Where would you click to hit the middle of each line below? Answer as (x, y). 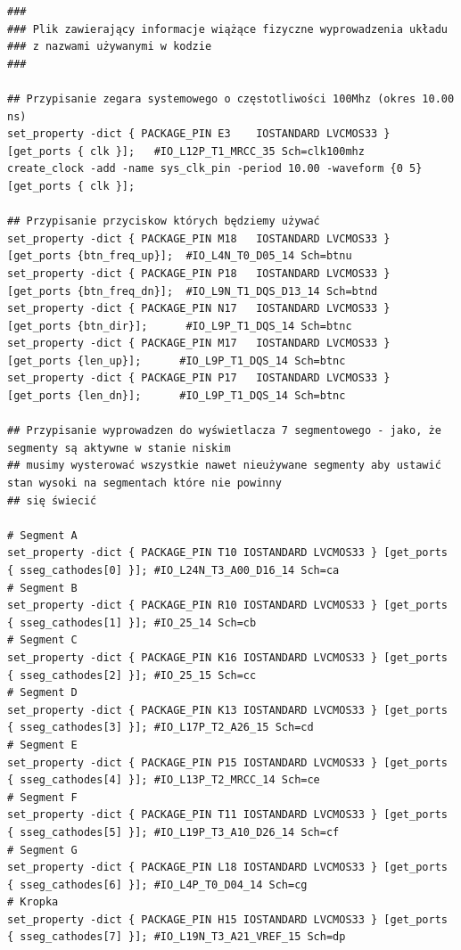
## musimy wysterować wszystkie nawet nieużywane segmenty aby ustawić (224, 466)
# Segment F (42, 797)
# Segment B (42, 588)
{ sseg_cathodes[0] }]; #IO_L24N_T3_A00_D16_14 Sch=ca (173, 570)
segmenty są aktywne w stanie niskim (119, 448)
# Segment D (42, 693)
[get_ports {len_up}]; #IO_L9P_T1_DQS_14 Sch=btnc (177, 360)
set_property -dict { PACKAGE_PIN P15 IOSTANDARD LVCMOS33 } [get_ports (227, 762)
